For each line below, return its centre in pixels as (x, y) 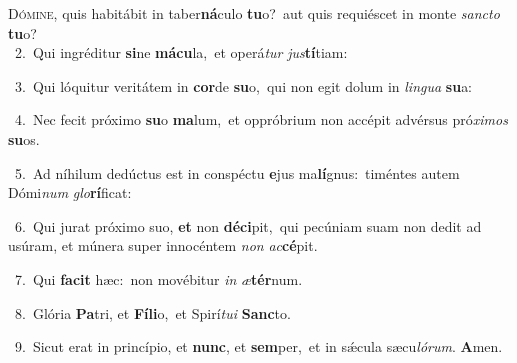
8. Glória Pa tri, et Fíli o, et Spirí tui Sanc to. (152, 312)
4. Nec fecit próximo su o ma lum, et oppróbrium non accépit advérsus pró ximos (261, 119)
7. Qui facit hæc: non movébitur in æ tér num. (158, 278)
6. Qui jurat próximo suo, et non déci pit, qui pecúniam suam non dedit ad (248, 225)
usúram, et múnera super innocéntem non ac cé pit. (163, 245)
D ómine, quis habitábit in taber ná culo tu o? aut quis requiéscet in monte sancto (254, 13)
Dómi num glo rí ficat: (70, 192)
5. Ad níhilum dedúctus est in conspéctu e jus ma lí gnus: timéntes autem (237, 172)
